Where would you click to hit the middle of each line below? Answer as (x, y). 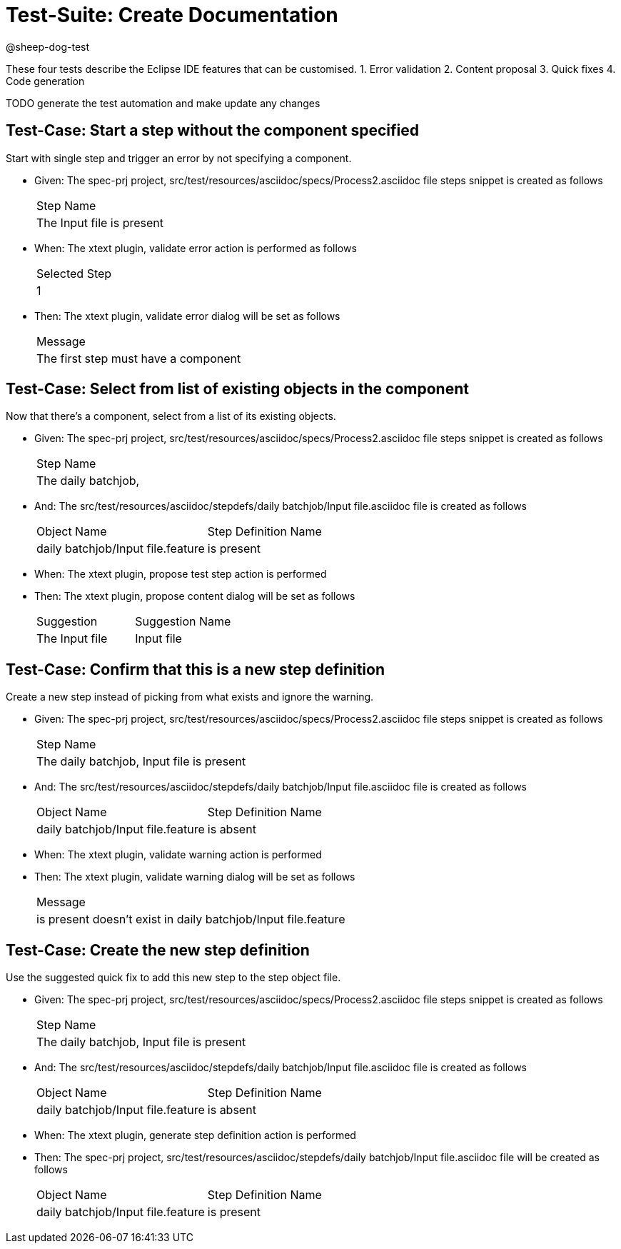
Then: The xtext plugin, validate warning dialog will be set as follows (195, 877)
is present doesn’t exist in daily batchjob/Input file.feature (191, 919)
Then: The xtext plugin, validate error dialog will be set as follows (187, 316)
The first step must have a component (139, 358)
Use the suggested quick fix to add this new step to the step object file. (173, 978)
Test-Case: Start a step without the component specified (212, 131)
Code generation (45, 81)
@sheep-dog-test (48, 46)
